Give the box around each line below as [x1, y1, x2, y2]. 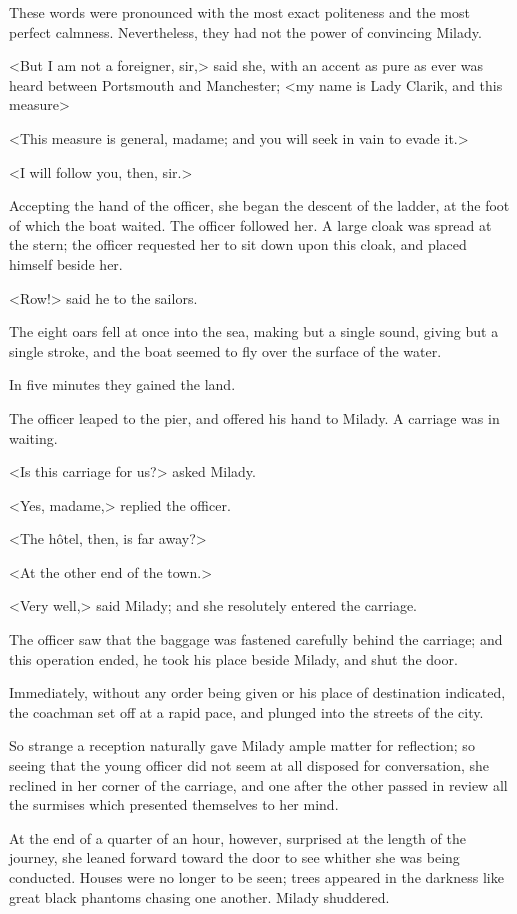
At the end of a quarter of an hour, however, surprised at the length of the [9, 827, 466, 848]
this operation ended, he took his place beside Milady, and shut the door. [9, 648, 458, 669]
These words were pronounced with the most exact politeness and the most [9, 2, 470, 22]
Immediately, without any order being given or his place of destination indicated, [9, 682, 506, 703]
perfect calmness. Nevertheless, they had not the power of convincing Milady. [9, 21, 482, 42]
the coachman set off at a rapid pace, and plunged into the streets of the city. [9, 701, 484, 722]
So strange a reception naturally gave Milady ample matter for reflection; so [9, 735, 475, 756]
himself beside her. [9, 253, 123, 274]
